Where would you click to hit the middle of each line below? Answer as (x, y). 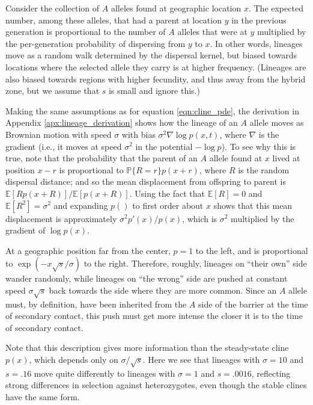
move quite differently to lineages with (105, 373)
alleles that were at (212, 32)
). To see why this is (259, 146)
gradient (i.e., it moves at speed (64, 146)
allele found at (236, 158)
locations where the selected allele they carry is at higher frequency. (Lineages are (156, 66)
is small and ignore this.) (154, 91)
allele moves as (277, 122)
